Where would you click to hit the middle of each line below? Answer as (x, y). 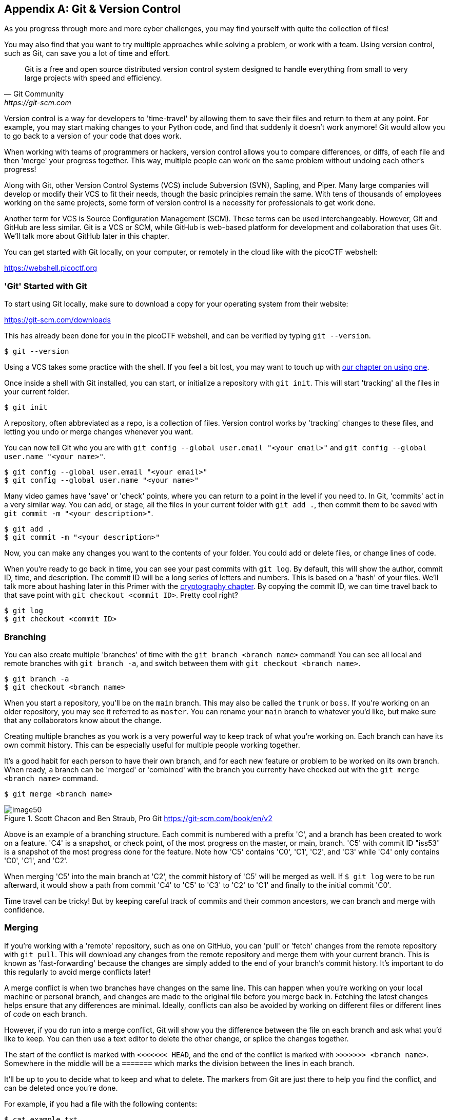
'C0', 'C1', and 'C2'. (36, 860)
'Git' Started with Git (46, 286)
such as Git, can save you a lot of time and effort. (87, 53)
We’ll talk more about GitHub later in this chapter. (87, 236)
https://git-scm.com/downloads (57, 320)
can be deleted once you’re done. (61, 1088)
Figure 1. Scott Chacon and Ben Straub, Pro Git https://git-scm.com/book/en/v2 (138, 818)
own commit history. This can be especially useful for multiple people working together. (152, 745)
